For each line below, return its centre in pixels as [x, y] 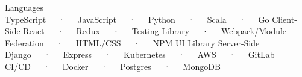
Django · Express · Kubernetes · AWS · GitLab [140, 54]
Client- [285, 19]
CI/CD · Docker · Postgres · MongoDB [113, 66]
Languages [24, 7]
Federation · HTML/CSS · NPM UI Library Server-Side [132, 42]
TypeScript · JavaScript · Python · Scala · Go [137, 19]
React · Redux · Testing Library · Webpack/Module [155, 31]
